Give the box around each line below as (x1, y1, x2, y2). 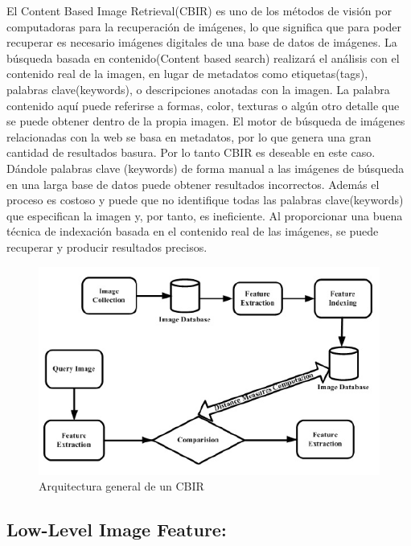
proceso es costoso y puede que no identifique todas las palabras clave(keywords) (6, 191, 404, 208)
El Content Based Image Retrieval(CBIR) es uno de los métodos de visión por (6, 2, 392, 18)
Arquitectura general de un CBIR (39, 478, 204, 495)
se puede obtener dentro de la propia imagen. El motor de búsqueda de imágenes (6, 113, 405, 129)
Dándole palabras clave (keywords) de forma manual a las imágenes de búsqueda (6, 159, 405, 176)
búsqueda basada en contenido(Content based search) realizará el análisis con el (6, 49, 400, 66)
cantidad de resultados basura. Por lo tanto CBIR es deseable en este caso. (6, 144, 376, 161)
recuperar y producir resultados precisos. (6, 238, 208, 255)
